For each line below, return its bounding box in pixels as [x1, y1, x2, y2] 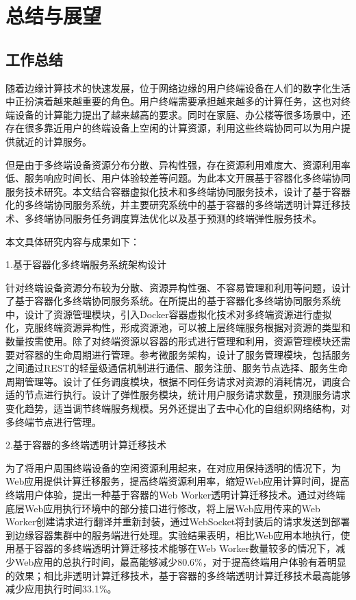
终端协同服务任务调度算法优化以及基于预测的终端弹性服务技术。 [34, 211, 322, 225]
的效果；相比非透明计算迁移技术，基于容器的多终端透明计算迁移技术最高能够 [5, 568, 351, 582]
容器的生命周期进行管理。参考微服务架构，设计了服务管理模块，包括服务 [24, 347, 351, 361]
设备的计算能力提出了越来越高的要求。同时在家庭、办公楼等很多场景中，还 [14, 107, 351, 121]
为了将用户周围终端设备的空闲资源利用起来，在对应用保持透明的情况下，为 [5, 460, 341, 475]
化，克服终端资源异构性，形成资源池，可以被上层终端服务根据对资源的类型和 [5, 320, 351, 335]
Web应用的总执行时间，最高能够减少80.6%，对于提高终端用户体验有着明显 [14, 554, 346, 568]
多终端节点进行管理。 [5, 414, 101, 429]
